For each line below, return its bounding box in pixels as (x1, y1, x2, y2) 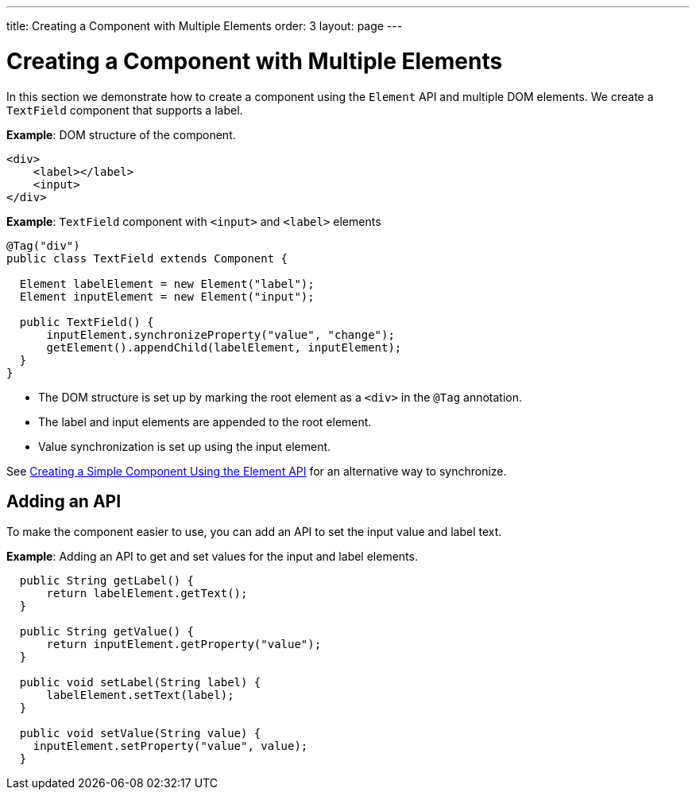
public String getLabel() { (19, 574, 195, 588)
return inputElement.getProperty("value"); (46, 638, 322, 651)
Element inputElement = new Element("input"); (19, 289, 315, 303)
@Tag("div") (6, 239, 80, 252)
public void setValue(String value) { (19, 727, 261, 740)
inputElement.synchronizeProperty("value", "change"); (46, 328, 395, 341)
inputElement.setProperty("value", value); (33, 740, 308, 753)
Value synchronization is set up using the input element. (38, 439, 331, 453)
